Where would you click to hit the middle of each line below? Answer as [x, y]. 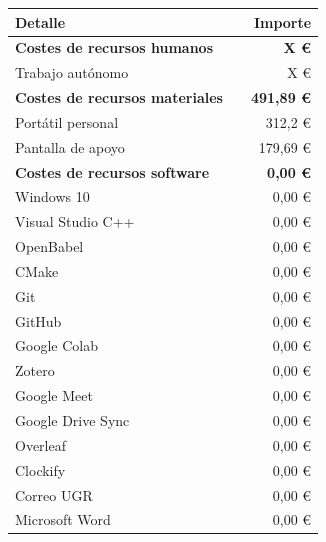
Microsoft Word [63, 519]
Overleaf [40, 444]
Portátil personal [67, 121]
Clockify [40, 469]
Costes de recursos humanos [114, 47]
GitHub [38, 320]
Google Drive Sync [72, 420]
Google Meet [54, 395]
